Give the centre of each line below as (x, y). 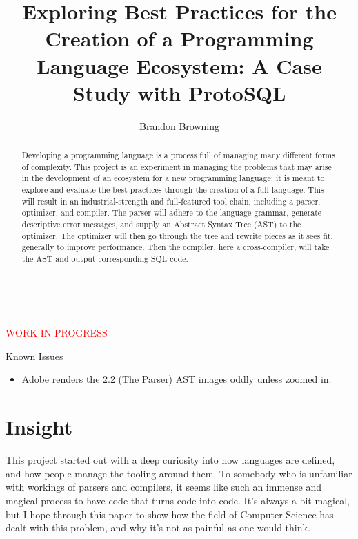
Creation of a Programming (179, 38)
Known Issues (34, 356)
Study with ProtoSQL (179, 92)
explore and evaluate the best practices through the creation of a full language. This (173, 190)
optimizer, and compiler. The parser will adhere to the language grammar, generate (172, 212)
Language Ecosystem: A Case (179, 65)
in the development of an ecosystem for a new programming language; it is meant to (173, 178)
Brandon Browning (179, 125)
